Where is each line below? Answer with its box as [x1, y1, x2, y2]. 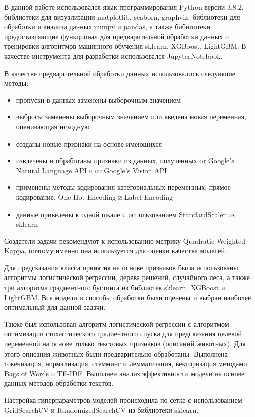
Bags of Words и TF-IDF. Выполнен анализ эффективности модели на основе [4, 368, 245, 378]
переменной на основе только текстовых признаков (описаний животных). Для [4, 338, 246, 349]
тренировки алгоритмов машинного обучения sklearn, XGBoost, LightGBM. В [4, 41, 246, 51]
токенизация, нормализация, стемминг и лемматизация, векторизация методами [4, 358, 247, 369]
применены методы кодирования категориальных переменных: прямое [16, 182, 231, 192]
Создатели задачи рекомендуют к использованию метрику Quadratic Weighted [4, 235, 246, 246]
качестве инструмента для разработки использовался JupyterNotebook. [4, 50, 223, 61]
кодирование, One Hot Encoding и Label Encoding [16, 191, 173, 202]
